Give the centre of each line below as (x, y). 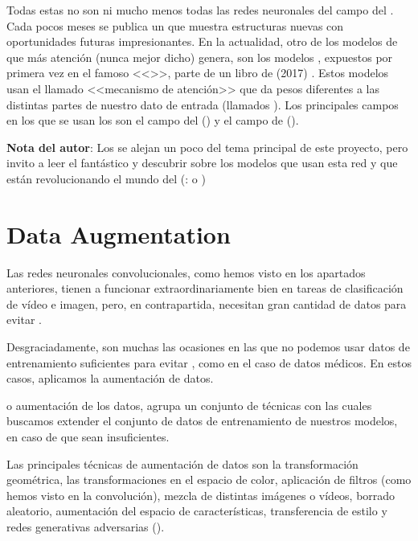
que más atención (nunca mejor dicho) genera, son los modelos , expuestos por (200, 57)
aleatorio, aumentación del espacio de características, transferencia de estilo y (197, 511)
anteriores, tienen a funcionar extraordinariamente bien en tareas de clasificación (205, 288)
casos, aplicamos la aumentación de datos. (110, 378)
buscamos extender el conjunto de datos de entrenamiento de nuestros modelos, (202, 421)
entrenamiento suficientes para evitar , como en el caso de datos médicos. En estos (209, 362)
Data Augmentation (119, 234)
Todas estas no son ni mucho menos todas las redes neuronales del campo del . (200, 10)
